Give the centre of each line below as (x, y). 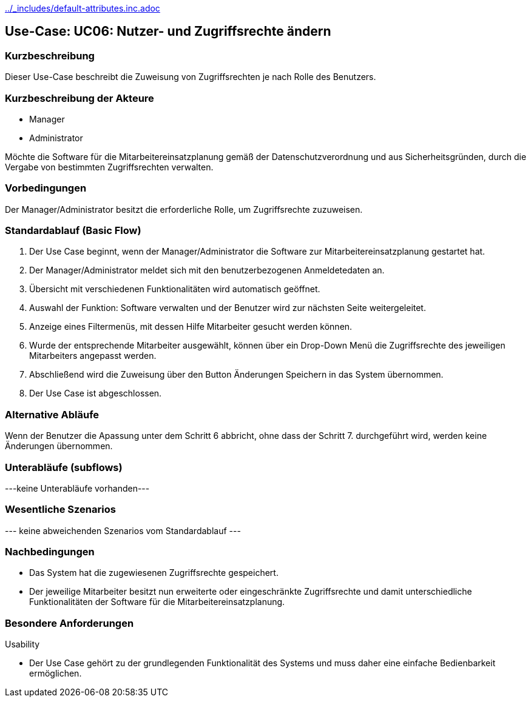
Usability (22, 644)
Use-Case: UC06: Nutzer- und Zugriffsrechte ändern (168, 32)
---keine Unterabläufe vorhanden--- (77, 488)
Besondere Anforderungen (69, 623)
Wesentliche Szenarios (60, 510)
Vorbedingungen (46, 188)
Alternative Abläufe (52, 414)
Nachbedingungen (50, 552)
